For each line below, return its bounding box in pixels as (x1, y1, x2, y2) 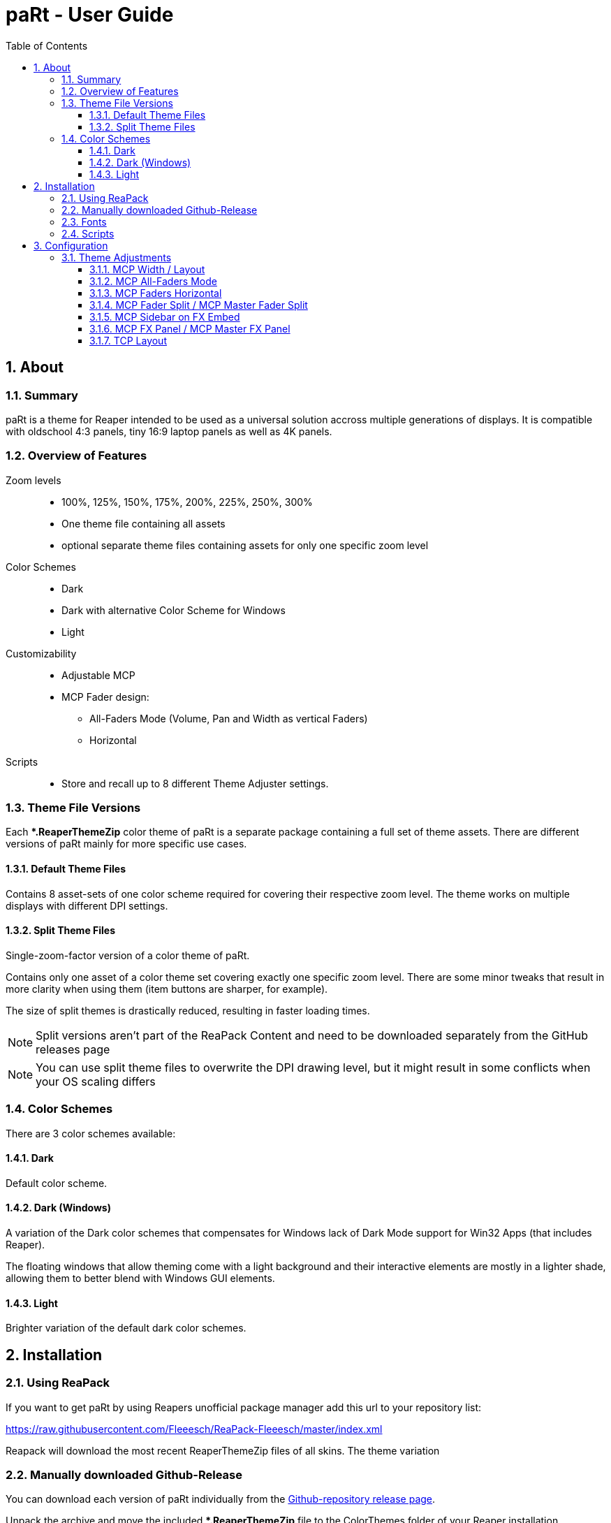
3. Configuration (34, 239, 108, 252)
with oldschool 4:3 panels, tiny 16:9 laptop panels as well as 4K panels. (6, 425, 332, 437)
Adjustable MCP (61, 669, 135, 681)
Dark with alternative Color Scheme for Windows (61, 604, 286, 616)
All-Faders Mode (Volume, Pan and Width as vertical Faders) (89, 712, 368, 724)
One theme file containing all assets (61, 517, 226, 530)
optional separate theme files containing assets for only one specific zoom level (61, 539, 429, 551)
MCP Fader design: (61, 690, 149, 703)
